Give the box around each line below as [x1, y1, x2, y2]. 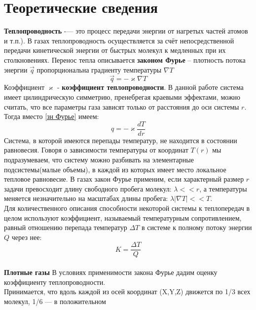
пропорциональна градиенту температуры [37, 64, 162, 75]
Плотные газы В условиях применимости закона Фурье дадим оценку [4, 267, 218, 277]
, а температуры [199, 183, 247, 194]
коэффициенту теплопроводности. [4, 276, 106, 287]
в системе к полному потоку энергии [141, 222, 252, 232]
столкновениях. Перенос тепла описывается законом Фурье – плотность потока [4, 54, 246, 65]
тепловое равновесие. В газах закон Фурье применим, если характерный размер [4, 174, 244, 184]
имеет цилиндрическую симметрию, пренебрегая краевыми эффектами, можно [4, 91, 241, 102]
